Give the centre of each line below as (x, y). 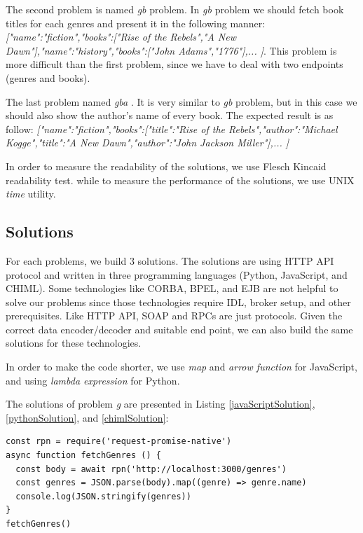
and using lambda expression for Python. (93, 380)
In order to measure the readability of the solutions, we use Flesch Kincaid (166, 166)
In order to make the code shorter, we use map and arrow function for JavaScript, (181, 367)
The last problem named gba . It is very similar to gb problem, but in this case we (181, 101)
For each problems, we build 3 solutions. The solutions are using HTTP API (170, 260)
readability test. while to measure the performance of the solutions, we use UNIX (180, 180)
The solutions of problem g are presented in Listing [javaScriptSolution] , (160, 404)
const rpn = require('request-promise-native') (119, 442)
